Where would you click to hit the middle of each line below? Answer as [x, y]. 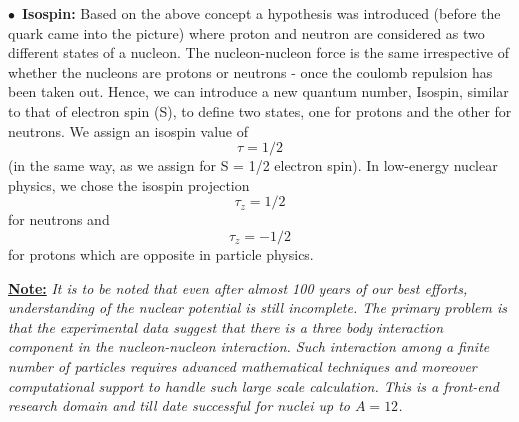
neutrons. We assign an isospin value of [128, 130]
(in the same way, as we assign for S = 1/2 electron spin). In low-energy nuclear [253, 165]
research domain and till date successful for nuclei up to [179, 405]
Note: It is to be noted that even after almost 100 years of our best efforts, [238, 287]
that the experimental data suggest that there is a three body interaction [226, 326]
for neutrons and [59, 219]
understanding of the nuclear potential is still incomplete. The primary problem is [258, 307]
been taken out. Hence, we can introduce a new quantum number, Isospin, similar [258, 91]
